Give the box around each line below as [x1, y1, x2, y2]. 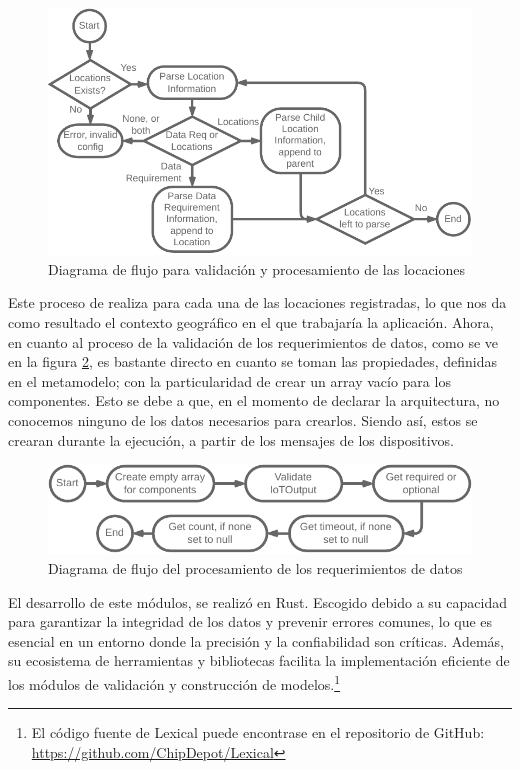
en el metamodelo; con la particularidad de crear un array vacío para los [8, 370, 451, 391]
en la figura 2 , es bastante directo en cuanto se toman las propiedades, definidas [8, 351, 498, 372]
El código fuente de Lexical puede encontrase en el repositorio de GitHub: [31, 722, 485, 743]
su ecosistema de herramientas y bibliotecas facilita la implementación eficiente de [8, 650, 510, 671]
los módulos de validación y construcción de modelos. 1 [8, 671, 341, 694]
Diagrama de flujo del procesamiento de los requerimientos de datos [48, 558, 463, 579]
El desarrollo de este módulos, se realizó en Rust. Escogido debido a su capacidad [8, 591, 507, 612]
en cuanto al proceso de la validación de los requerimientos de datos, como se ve [8, 331, 499, 352]
